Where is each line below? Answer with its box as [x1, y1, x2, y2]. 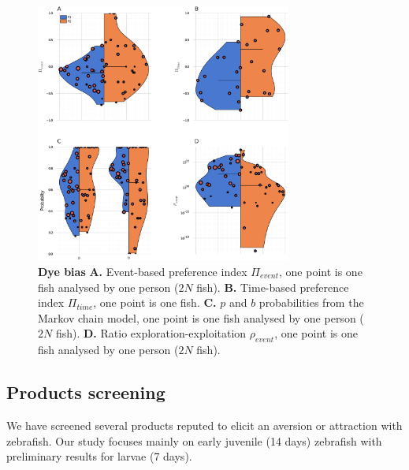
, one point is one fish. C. [93, 294, 217, 311]
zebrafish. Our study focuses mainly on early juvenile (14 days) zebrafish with [6, 432, 382, 449]
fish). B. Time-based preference [196, 278, 349, 295]
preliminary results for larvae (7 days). [6, 448, 192, 464]
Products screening [6, 380, 165, 405]
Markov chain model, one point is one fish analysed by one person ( [38, 309, 364, 326]
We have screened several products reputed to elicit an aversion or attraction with [6, 416, 403, 433]
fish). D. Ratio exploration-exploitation [55, 325, 247, 341]
